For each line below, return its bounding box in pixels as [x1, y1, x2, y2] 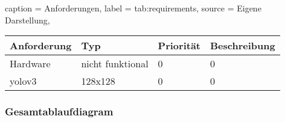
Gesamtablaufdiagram [5, 104, 114, 119]
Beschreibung [210, 38, 275, 53]
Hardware [10, 56, 51, 71]
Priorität [158, 38, 200, 53]
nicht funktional [81, 56, 149, 71]
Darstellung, [5, 13, 50, 26]
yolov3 [10, 74, 37, 88]
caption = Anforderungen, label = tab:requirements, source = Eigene [5, 2, 261, 14]
